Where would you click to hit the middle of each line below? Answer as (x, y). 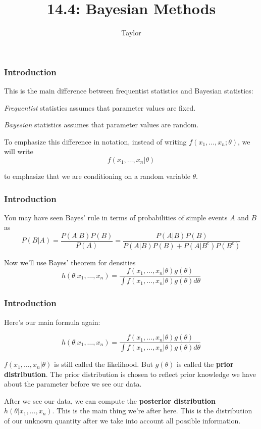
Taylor (131, 33)
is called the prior (205, 364)
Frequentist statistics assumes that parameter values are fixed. (100, 107)
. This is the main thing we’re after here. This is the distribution (152, 411)
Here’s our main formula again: (52, 322)
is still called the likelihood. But (104, 364)
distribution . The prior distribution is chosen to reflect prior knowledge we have (130, 374)
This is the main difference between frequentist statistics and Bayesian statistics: (129, 91)
